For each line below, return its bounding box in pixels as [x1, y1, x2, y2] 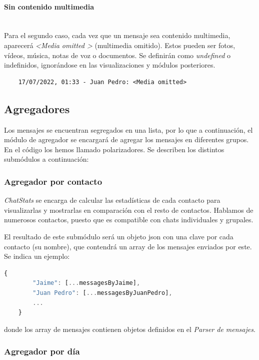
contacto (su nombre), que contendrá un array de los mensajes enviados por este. [4, 241, 252, 251]
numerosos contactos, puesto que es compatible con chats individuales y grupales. [4, 214, 253, 225]
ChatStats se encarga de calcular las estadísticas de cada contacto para [4, 195, 220, 205]
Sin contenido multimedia [4, 1, 94, 12]
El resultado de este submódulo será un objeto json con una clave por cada [4, 231, 233, 241]
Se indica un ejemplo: [4, 251, 70, 261]
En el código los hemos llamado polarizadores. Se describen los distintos [4, 144, 224, 154]
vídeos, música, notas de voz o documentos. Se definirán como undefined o [4, 50, 231, 60]
